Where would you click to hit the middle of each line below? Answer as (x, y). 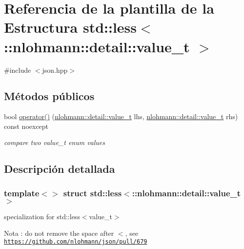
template (22, 193)
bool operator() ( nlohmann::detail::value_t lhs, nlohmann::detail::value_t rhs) (121, 116)
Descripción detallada (60, 169)
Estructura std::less (71, 27)
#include (18, 70)
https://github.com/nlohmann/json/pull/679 (76, 242)
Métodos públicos (49, 96)
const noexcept (26, 126)
